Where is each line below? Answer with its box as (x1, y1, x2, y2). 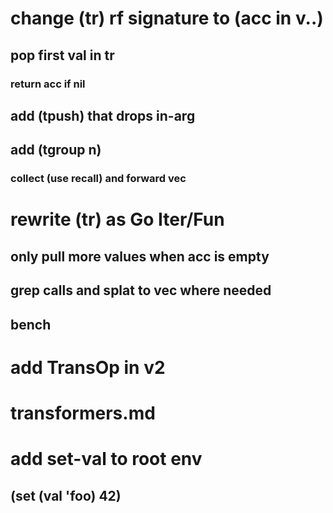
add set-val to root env (10, 448, 203, 471)
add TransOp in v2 (10, 356, 166, 379)
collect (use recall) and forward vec (10, 172, 187, 186)
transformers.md (10, 402, 156, 424)
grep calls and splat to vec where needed (10, 282, 272, 299)
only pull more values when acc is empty (10, 248, 270, 265)
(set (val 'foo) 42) (10, 487, 122, 504)
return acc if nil (10, 77, 86, 91)
